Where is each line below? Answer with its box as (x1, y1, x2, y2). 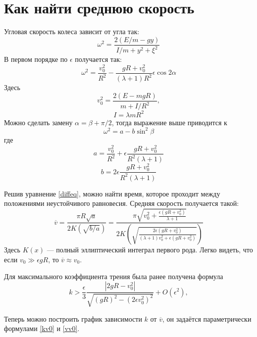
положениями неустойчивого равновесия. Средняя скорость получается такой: (4, 198, 239, 208)
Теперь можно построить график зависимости (4, 313, 142, 324)
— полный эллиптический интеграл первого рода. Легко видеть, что (47, 244, 253, 255)
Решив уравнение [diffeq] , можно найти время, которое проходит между (4, 188, 220, 198)
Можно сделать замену (4, 117, 73, 127)
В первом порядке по (4, 54, 68, 64)
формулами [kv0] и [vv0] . (4, 323, 80, 334)
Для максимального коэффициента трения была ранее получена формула (4, 271, 223, 281)
